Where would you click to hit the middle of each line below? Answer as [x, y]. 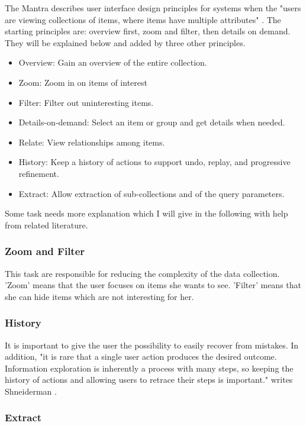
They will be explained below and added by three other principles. [125, 42]
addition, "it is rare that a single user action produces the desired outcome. [141, 356]
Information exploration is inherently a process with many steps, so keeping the [149, 368]
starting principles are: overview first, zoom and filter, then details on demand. [148, 31]
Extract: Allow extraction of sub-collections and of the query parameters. [152, 193]
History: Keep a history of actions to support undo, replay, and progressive [154, 162]
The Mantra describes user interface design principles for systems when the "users [153, 8]
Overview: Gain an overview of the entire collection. [113, 62]
